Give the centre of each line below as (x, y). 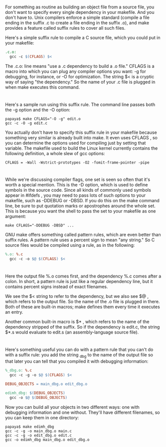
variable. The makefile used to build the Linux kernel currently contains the (82, 148)
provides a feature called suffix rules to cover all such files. (65, 28)
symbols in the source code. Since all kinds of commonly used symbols (78, 190)
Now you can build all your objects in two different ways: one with (72, 407)
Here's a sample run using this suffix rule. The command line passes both (80, 105)
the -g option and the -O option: (38, 110)
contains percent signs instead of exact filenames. (56, 287)
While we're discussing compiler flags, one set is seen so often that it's (78, 179)
